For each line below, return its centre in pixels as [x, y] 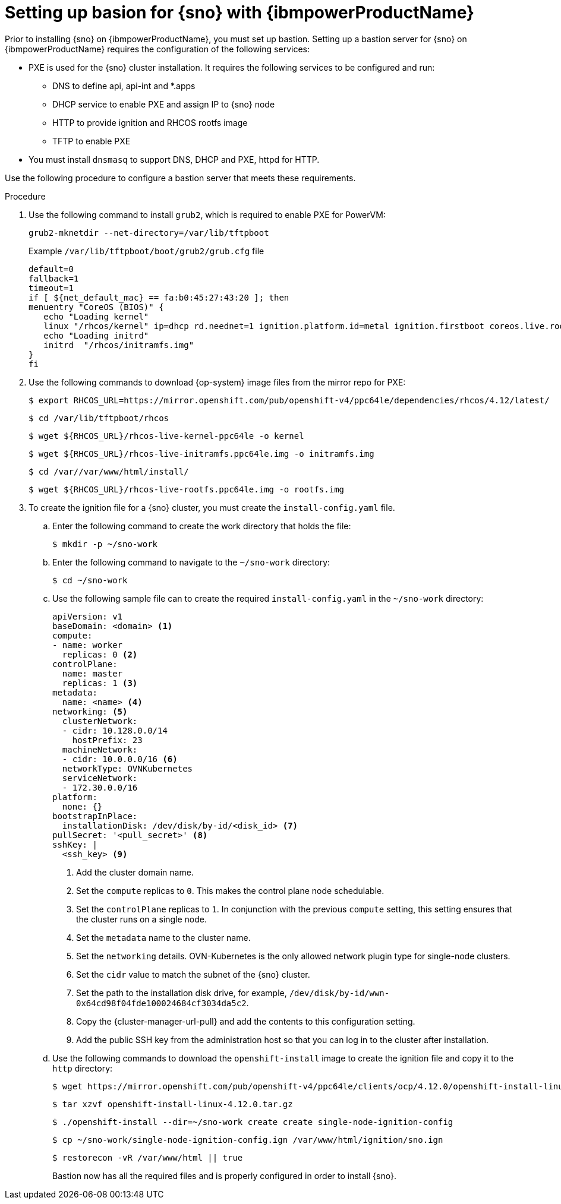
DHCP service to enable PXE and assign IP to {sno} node [164, 104]
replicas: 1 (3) [100, 683]
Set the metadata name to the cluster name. [163, 937]
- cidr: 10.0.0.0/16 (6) [120, 759]
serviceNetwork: [100, 778]
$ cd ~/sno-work [90, 580]
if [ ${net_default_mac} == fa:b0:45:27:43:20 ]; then [159, 297]
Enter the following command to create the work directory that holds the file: [202, 526]
